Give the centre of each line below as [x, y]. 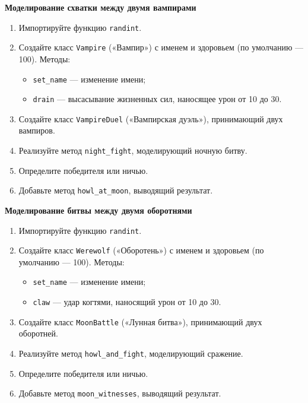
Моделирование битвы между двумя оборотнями [99, 210]
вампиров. [37, 130]
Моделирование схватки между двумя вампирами [101, 7]
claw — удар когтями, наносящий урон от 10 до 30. [127, 302]
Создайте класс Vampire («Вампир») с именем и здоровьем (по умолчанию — [161, 47]
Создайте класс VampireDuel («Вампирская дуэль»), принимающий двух [151, 118]
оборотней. [38, 333]
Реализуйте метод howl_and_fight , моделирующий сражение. [131, 353]
